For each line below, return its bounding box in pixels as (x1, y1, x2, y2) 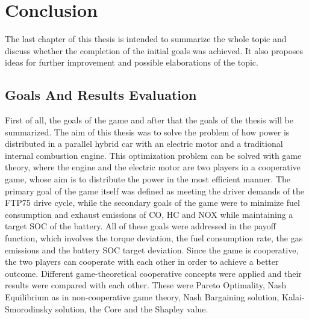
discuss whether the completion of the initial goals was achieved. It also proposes (5, 44, 303, 57)
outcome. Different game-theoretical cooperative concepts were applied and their (5, 267, 302, 279)
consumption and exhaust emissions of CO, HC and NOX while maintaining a (5, 208, 293, 220)
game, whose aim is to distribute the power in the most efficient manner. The (5, 173, 291, 185)
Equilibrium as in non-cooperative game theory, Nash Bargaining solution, (5, 291, 279, 303)
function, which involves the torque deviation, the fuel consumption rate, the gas (5, 232, 303, 244)
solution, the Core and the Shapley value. (55, 302, 208, 315)
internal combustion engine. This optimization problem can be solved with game (5, 149, 302, 161)
